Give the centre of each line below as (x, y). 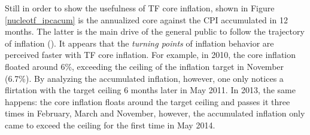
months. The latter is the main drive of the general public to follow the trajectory (155, 31)
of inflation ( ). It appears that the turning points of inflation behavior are (139, 43)
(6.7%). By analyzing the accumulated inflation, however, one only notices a (144, 78)
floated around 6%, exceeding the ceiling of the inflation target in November (145, 66)
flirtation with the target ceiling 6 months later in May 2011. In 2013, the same (150, 90)
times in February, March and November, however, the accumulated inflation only (155, 113)
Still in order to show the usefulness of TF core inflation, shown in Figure (140, 8)
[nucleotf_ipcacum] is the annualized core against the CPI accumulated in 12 (146, 19)
